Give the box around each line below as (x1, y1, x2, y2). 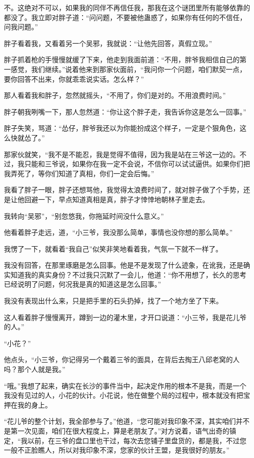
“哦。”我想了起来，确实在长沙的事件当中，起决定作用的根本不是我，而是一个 (4, 380, 247, 390)
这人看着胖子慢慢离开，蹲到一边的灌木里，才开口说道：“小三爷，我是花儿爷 (4, 312, 247, 322)
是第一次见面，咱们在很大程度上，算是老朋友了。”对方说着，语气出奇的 (4, 426, 230, 435)
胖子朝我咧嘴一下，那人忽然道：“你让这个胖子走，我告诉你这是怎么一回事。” (4, 106, 247, 116)
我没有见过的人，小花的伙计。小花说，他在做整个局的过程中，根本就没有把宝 (4, 390, 250, 400)
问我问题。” (4, 22, 38, 32)
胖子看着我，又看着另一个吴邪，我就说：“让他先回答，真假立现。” (4, 38, 212, 48)
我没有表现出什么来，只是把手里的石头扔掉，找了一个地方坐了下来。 (4, 296, 223, 306)
